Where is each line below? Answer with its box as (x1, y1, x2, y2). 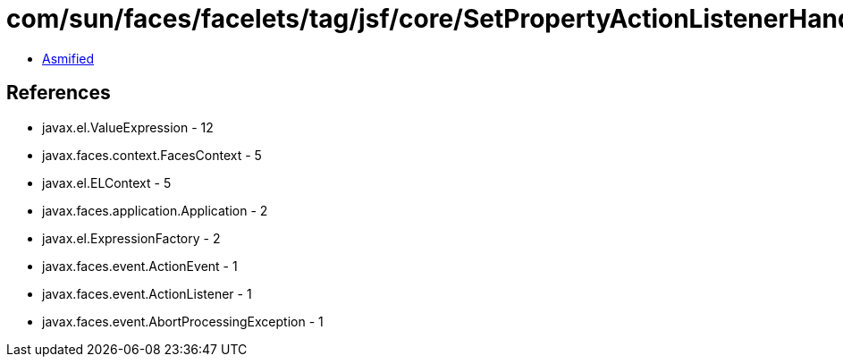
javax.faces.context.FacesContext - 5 (42, 147, 262, 163)
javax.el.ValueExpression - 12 (42, 119, 214, 135)
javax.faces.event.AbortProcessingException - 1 (42, 313, 324, 329)
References (6, 81, 111, 105)
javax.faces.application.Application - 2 (42, 202, 268, 218)
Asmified (42, 50, 95, 66)
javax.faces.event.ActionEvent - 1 (42, 258, 238, 274)
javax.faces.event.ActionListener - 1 (42, 285, 252, 301)
